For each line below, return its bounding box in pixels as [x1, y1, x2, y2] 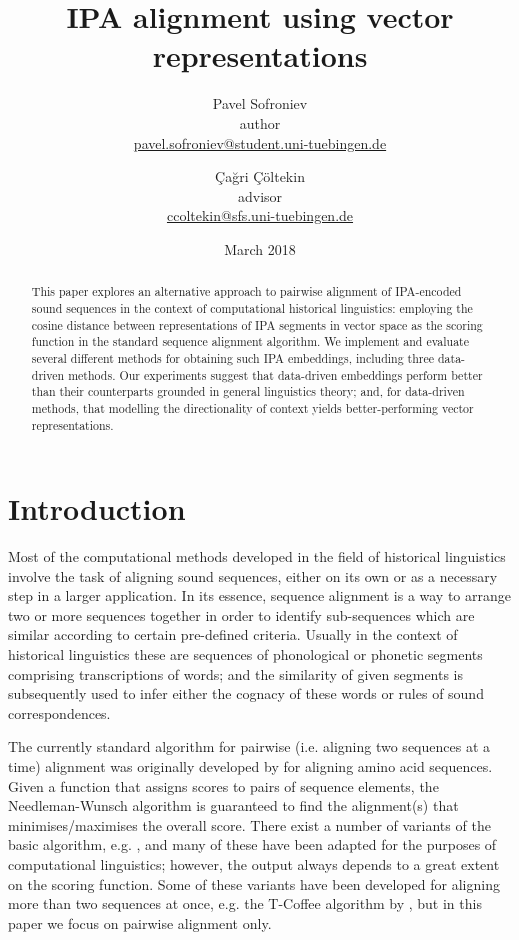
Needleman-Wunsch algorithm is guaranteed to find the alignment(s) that [8, 795, 459, 816]
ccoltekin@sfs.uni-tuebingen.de [166, 205, 354, 226]
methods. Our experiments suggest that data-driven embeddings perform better [68, 366, 483, 383]
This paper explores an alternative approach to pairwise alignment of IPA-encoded [31, 283, 462, 300]
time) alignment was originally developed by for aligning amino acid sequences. [8, 756, 493, 777]
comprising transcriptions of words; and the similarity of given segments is [8, 663, 464, 684]
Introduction [8, 488, 186, 529]
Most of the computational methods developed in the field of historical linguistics [8, 546, 506, 567]
